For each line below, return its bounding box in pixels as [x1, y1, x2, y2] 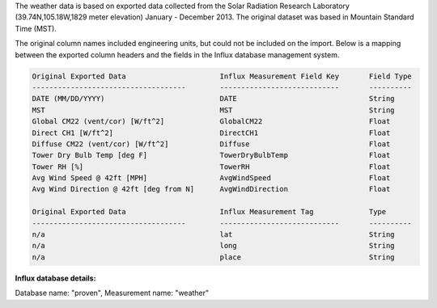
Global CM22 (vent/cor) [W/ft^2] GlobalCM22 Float [32, 117, 391, 126]
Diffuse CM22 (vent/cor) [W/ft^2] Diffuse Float [32, 139, 391, 149]
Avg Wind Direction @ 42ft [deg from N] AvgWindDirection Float [32, 184, 391, 194]
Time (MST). [15, 23, 57, 33]
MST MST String [32, 105, 396, 115]
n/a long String [32, 241, 396, 251]
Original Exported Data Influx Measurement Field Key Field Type [32, 71, 412, 81]
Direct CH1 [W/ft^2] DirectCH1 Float [32, 128, 391, 137]
